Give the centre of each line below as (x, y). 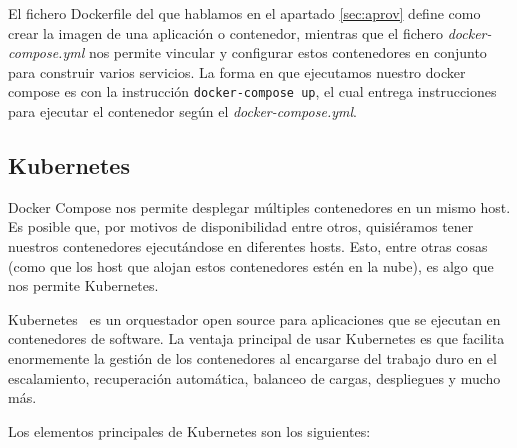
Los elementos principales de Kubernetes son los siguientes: (189, 430)
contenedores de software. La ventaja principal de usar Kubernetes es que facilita (256, 338)
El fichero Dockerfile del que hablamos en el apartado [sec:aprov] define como (244, 13)
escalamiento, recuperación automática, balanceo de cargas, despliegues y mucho (254, 377)
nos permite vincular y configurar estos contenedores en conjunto (287, 52)
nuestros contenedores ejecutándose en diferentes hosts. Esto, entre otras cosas (248, 246)
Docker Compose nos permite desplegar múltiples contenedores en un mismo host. (259, 206)
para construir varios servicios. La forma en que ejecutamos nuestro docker (237, 71)
